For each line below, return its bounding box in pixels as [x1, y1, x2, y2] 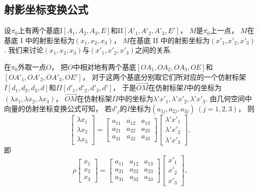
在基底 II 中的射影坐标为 [129, 35, 210, 45]
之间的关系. [135, 45, 172, 55]
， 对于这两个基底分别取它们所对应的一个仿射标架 [82, 71, 246, 82]
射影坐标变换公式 [4, 2, 88, 17]
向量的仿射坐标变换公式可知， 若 [4, 103, 112, 113]
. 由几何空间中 [205, 93, 252, 104]
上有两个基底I [18, 25, 63, 36]
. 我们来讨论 [4, 45, 44, 55]
